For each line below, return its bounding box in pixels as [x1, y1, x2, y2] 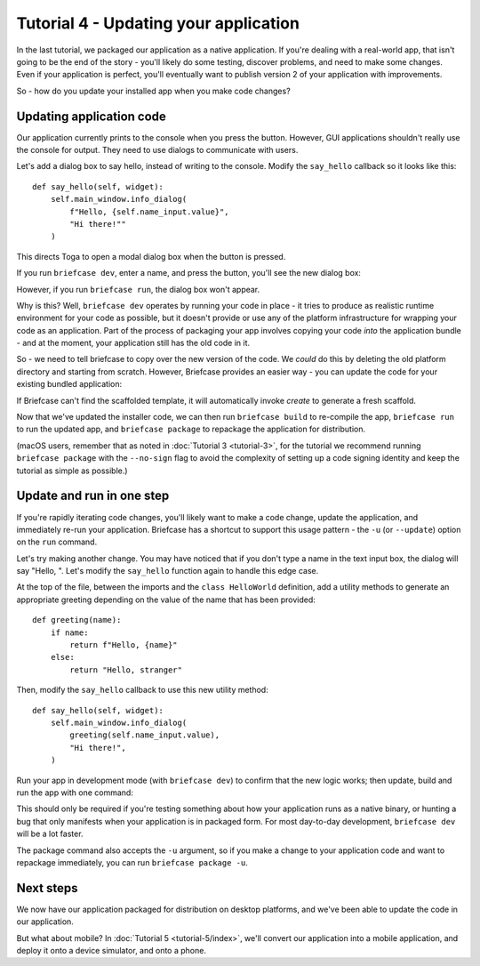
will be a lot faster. [16, 828, 84, 840]
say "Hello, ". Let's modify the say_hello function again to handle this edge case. [16, 566, 319, 576]
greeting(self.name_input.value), [69, 730, 220, 740]
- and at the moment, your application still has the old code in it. [16, 338, 251, 349]
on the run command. [16, 536, 98, 547]
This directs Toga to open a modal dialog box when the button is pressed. [16, 251, 286, 262]
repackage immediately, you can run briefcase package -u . [16, 857, 248, 867]
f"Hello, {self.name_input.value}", [69, 206, 230, 217]
